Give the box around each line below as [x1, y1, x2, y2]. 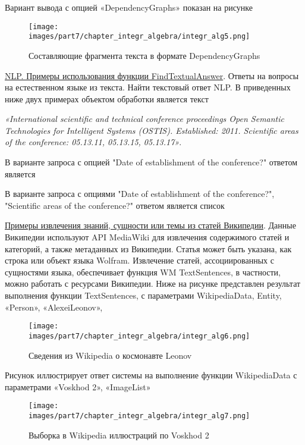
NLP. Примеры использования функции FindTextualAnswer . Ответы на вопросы [5, 69, 299, 82]
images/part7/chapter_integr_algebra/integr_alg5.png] [29, 32, 250, 41]
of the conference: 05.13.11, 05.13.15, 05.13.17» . [5, 136, 182, 148]
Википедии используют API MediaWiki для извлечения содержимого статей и [5, 231, 290, 243]
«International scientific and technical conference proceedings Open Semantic [5, 112, 285, 125]
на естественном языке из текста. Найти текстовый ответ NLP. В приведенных [5, 81, 291, 93]
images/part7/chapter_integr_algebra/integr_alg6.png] [29, 331, 250, 340]
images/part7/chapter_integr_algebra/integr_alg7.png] [29, 411, 250, 420]
